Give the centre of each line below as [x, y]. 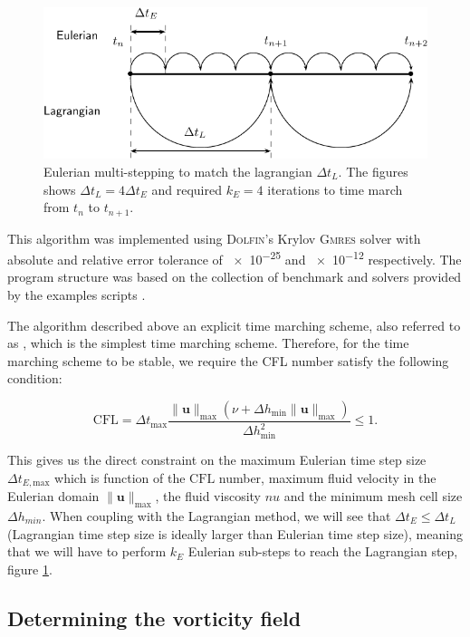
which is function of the [120, 477]
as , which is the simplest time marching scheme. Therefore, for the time [208, 343]
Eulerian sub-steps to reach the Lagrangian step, [323, 551]
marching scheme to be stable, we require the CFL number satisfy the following [228, 360]
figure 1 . [30, 569]
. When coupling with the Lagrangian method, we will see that [216, 515]
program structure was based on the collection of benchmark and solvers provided [235, 277]
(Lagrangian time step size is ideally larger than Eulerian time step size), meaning [235, 533]
